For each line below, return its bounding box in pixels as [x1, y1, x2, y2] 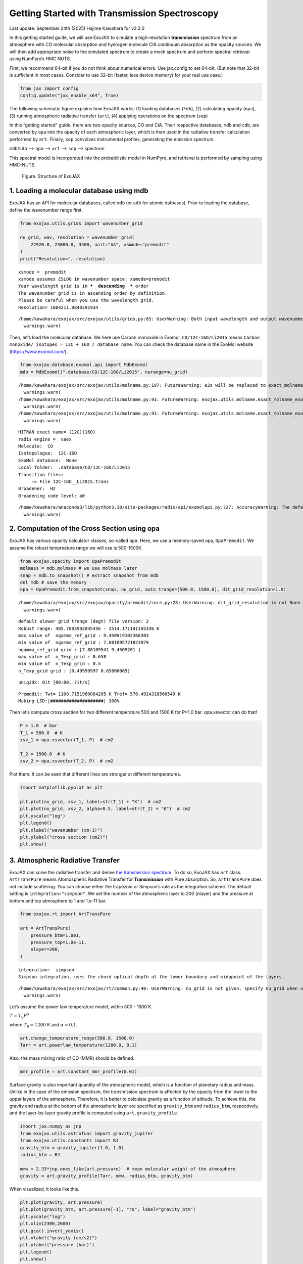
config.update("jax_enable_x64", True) [20, 93, 119, 99]
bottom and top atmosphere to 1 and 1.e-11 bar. [9, 897, 107, 904]
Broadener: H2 [18, 486, 56, 491]
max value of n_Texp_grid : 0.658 [18, 654, 107, 660]
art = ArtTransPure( [20, 925, 71, 931]
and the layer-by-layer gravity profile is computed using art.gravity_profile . [9, 1110, 179, 1116]
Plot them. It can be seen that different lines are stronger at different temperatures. [9, 771, 181, 777]
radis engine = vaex [18, 436, 72, 442]
